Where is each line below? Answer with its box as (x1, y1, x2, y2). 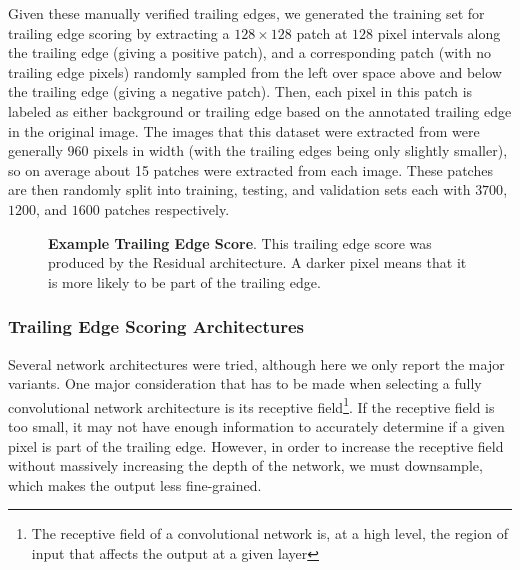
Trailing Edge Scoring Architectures (8, 314, 304, 339)
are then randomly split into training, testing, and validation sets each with (8, 179, 471, 200)
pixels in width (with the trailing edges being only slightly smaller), (93, 140, 508, 161)
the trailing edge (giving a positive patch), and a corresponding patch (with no (8, 42, 491, 63)
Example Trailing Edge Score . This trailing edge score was (48, 232, 432, 253)
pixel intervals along (377, 22, 501, 43)
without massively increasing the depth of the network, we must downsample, (8, 455, 483, 476)
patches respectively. (104, 198, 230, 219)
